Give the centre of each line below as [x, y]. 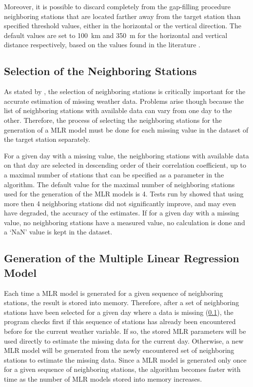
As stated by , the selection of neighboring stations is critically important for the [125, 91]
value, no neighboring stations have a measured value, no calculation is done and [125, 222]
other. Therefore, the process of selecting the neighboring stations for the [113, 120]
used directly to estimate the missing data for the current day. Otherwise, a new [124, 340]
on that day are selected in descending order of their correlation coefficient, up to [125, 165]
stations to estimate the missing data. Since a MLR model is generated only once [125, 359]
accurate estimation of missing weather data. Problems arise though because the [124, 101]
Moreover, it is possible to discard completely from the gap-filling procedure [117, 6]
